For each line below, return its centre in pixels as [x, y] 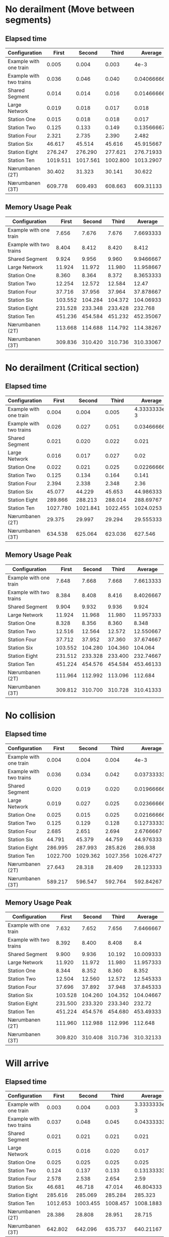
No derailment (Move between [70, 9]
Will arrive [27, 1063]
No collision [30, 715]
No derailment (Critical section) [72, 368]
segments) [28, 20]
